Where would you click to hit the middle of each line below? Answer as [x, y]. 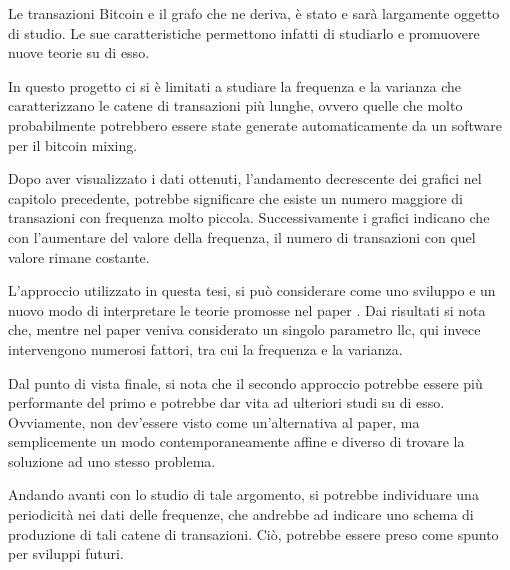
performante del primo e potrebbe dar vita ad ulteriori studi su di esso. [226, 402]
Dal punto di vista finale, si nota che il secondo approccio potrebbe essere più [245, 382]
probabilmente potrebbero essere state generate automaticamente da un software [255, 124]
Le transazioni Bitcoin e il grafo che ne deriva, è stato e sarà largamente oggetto [254, 13]
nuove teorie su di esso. [79, 52]
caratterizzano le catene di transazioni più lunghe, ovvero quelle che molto [235, 105]
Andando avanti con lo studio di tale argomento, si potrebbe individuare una [243, 494]
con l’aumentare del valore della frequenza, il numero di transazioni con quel [242, 236]
